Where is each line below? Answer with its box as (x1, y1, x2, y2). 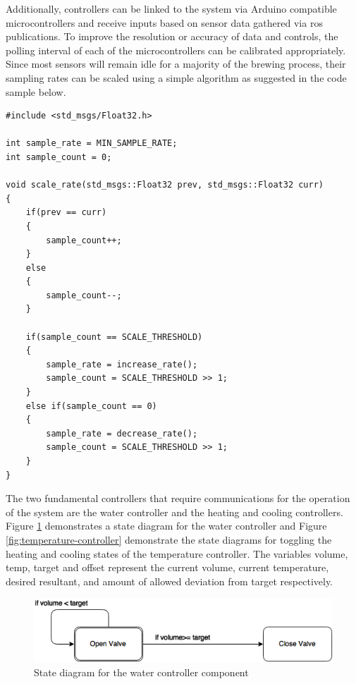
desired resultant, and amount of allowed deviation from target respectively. (6, 573, 333, 588)
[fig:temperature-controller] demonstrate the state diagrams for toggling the (6, 532, 332, 546)
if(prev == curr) (25, 207, 107, 218)
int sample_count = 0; (6, 152, 112, 162)
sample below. (6, 84, 66, 99)
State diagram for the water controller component (34, 664, 249, 679)
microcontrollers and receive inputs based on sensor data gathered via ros (6, 15, 323, 30)
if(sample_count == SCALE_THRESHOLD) (25, 331, 203, 342)
